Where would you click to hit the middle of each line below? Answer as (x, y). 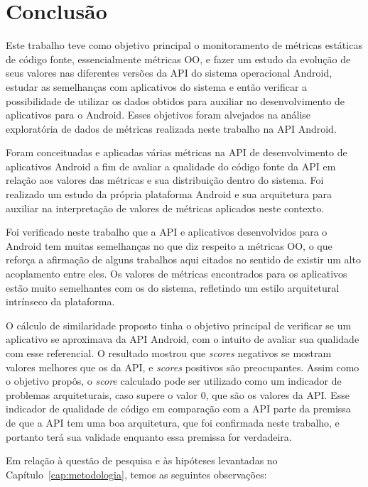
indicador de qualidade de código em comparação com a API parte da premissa (178, 409)
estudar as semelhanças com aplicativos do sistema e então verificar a (157, 86)
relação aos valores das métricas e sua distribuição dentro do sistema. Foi (165, 180)
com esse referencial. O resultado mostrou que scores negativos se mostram (169, 353)
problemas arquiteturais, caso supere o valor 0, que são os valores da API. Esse (178, 394)
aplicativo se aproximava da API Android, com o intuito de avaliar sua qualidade (183, 339)
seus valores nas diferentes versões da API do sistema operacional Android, (169, 73)
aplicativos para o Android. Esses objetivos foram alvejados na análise (158, 115)
